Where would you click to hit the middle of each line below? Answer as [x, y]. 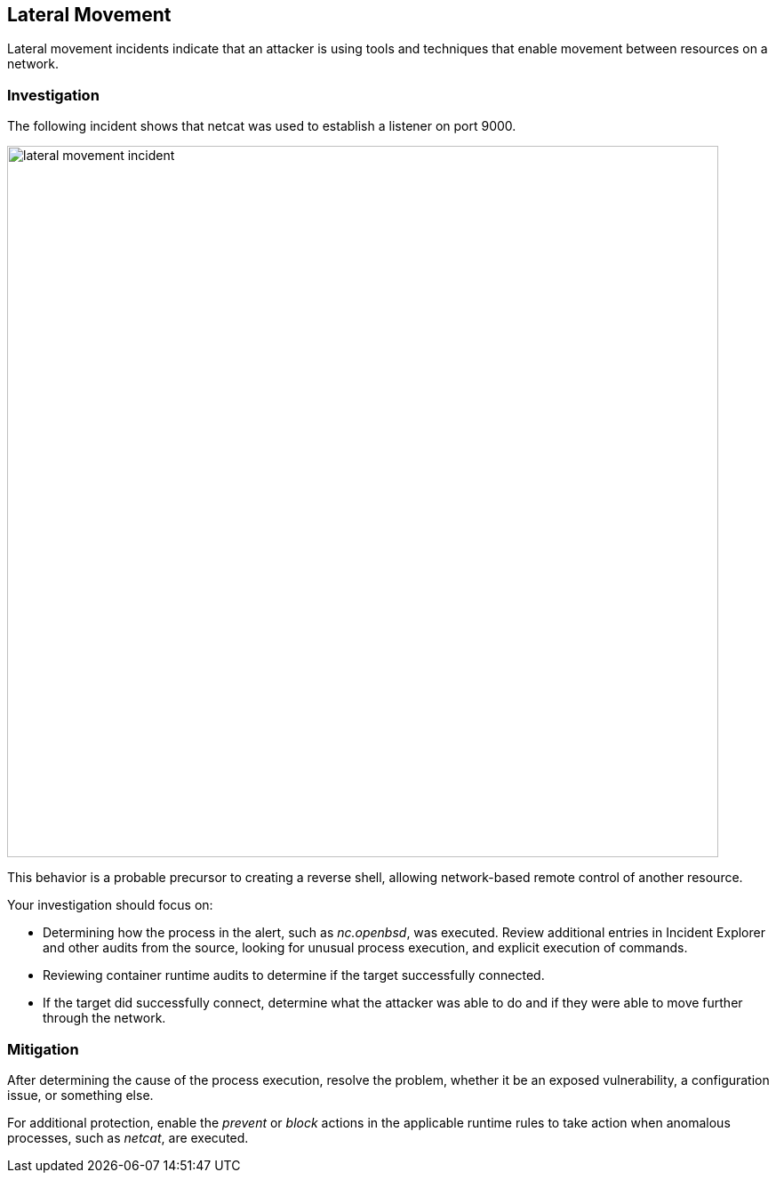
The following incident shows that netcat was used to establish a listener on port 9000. [262, 126]
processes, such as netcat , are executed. [128, 1137]
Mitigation [43, 1049]
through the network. [104, 1018]
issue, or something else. [80, 1095]
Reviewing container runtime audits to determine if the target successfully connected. [294, 975]
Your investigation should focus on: [110, 905]
